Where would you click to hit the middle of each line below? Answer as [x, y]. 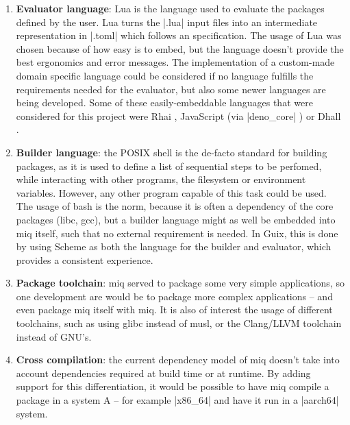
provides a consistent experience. [85, 259]
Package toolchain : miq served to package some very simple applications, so [180, 283]
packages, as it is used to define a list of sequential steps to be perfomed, [169, 166]
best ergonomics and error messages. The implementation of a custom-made [175, 62]
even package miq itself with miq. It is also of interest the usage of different [174, 309]
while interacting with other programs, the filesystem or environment [161, 179]
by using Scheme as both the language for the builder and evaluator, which [174, 246]
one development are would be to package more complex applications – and [174, 296]
